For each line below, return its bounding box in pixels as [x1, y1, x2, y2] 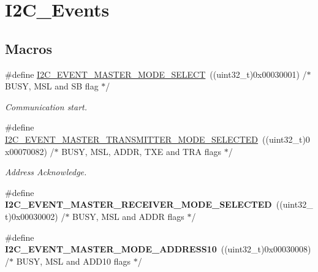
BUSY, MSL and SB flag [5, 80, 99, 93]
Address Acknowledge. [5, 165, 87, 178]
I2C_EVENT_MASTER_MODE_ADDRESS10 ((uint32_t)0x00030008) [5, 243, 311, 255]
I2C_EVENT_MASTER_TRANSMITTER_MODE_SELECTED [5, 132, 259, 145]
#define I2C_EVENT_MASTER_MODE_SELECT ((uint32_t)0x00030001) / [5, 67, 307, 80]
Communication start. [5, 100, 88, 113]
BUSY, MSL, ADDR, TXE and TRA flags [61, 145, 221, 157]
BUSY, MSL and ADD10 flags [16, 254, 131, 267]
